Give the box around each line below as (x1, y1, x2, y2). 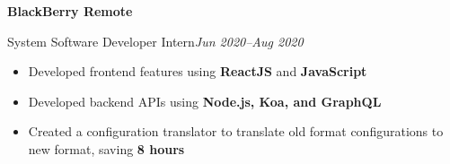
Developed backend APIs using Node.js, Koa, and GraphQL (28, 91, 382, 110)
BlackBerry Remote (7, 2, 133, 20)
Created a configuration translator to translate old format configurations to (28, 122, 444, 141)
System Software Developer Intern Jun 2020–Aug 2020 (7, 31, 304, 50)
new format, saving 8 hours (28, 139, 185, 158)
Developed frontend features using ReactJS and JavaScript (28, 62, 367, 81)
